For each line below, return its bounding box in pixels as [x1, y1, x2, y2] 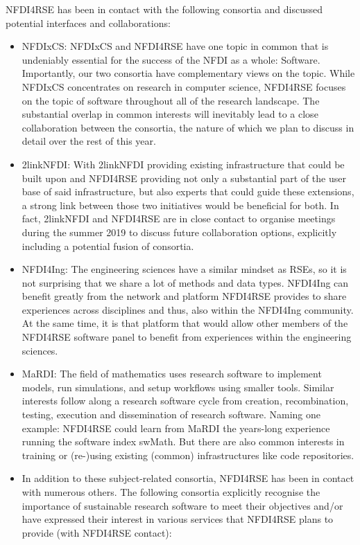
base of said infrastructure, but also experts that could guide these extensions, [22, 184, 354, 199]
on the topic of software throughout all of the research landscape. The [22, 93, 320, 107]
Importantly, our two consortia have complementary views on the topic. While [22, 66, 355, 80]
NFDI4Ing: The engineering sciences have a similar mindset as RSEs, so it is [22, 262, 347, 276]
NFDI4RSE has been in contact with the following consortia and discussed [6, 2, 323, 16]
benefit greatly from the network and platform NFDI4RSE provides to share [22, 289, 347, 303]
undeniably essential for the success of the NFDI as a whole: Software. [22, 52, 320, 66]
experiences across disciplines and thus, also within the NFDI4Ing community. [22, 302, 354, 316]
